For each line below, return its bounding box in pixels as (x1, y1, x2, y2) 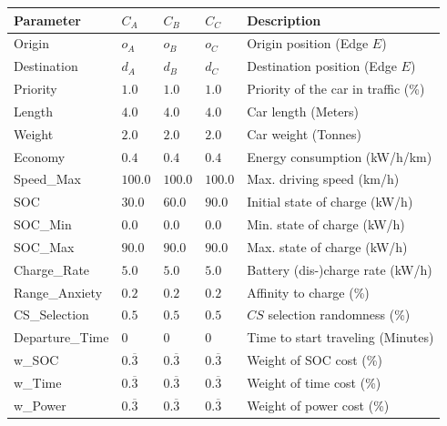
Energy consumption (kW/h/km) (247, 147, 432, 166)
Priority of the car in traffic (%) (247, 79, 425, 98)
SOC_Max (14, 237, 75, 256)
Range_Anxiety (14, 282, 103, 301)
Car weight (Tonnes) (247, 124, 361, 143)
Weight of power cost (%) (247, 395, 390, 414)
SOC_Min (14, 215, 72, 234)
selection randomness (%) (268, 305, 411, 324)
